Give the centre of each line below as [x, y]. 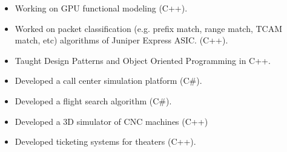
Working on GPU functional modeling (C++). [101, 8]
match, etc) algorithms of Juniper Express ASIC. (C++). [121, 40]
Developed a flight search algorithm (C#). [93, 100]
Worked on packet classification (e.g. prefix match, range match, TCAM [149, 28]
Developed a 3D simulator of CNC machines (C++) [111, 121]
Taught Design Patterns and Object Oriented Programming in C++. [143, 60]
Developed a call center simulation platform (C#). [108, 81]
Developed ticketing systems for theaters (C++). [105, 141]
